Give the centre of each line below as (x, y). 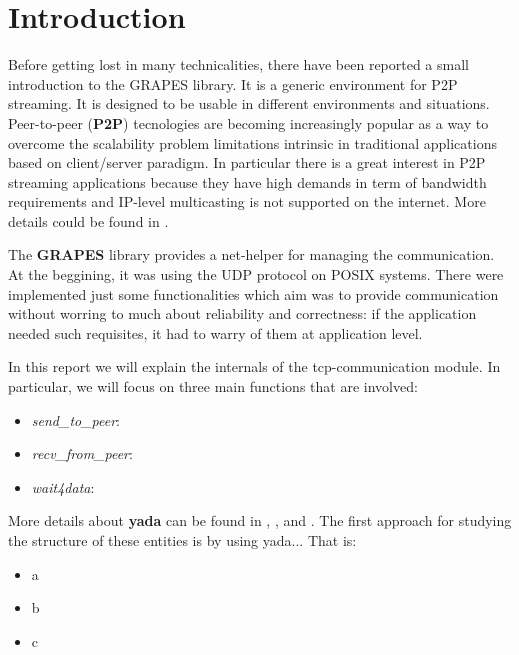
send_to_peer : (76, 419)
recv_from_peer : (82, 453)
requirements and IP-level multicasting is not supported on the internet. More (247, 201)
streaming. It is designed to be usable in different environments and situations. (249, 103)
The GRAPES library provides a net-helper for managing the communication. (251, 254)
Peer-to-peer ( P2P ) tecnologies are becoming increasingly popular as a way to (248, 122)
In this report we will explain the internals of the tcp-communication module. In (254, 366)
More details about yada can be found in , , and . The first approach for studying (260, 520)
